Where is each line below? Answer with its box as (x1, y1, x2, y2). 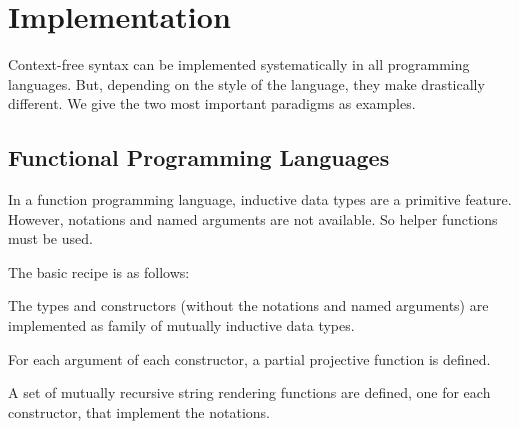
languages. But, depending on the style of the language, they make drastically (8, 73, 485, 94)
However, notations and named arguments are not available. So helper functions (8, 208, 498, 229)
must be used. (8, 228, 93, 249)
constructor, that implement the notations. (8, 401, 270, 422)
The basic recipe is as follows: (8, 261, 190, 282)
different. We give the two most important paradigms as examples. (8, 93, 416, 114)
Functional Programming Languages (8, 142, 390, 173)
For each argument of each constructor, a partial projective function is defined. (8, 348, 491, 369)
